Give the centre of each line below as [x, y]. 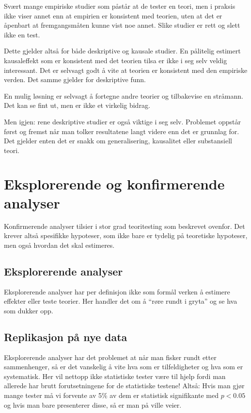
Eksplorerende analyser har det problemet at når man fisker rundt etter [110, 357]
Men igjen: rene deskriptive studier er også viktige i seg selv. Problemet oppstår [122, 121]
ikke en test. [22, 34]
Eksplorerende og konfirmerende [114, 183]
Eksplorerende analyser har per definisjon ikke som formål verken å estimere [117, 291]
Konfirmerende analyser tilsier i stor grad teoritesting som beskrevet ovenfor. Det [125, 226]
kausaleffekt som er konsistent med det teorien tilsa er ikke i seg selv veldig [116, 60]
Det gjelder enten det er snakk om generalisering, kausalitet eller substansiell [118, 141]
